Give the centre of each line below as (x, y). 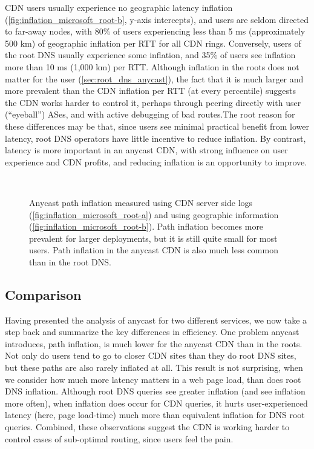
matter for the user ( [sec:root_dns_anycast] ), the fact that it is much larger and (154, 78)
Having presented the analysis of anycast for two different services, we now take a (156, 320)
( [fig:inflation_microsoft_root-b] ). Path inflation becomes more (146, 226)
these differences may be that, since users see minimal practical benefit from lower (157, 126)
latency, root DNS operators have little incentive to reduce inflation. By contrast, (155, 138)
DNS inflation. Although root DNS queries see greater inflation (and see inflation (155, 391)
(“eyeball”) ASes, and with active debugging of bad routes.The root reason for (150, 114)
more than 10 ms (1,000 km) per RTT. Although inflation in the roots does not (152, 66)
